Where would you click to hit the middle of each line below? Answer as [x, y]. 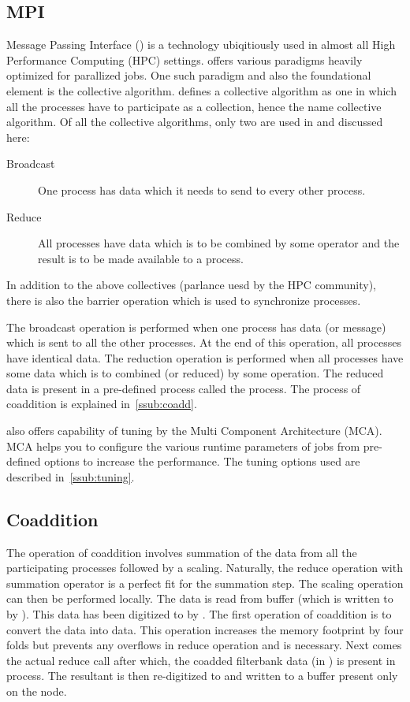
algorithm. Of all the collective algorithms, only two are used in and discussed [195, 122]
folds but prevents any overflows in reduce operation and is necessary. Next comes [204, 645]
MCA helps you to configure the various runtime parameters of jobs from [183, 446]
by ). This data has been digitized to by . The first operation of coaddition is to [199, 614]
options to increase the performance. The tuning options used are [202, 461]
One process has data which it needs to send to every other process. [202, 189]
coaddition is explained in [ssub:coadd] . [102, 404]
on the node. [37, 691]
